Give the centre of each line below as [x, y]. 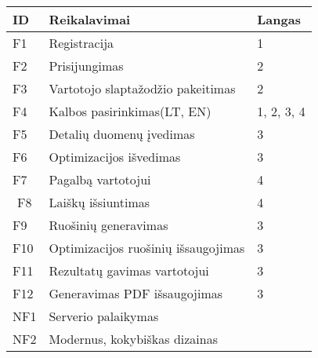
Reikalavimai [90, 19]
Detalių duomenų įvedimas [122, 134]
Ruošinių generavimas [108, 225]
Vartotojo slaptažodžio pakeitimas [142, 88]
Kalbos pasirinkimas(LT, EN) [130, 111]
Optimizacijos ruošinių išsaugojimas [147, 248]
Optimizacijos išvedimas [115, 157]
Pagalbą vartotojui [100, 179]
